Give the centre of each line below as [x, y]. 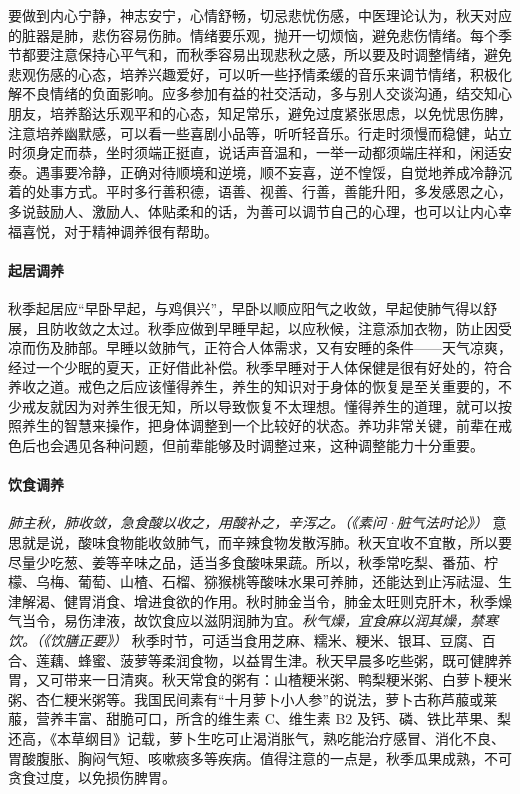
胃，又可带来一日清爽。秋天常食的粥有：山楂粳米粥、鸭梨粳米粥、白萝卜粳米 [260, 679]
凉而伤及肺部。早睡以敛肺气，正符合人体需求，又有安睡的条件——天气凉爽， [260, 347]
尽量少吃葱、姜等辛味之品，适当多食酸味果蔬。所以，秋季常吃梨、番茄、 [246, 561]
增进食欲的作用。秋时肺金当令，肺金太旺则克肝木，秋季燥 [322, 600]
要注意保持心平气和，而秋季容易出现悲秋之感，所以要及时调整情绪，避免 [273, 54]
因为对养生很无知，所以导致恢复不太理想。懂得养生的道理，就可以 [280, 405]
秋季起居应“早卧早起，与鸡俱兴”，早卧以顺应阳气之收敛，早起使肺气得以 [246, 307]
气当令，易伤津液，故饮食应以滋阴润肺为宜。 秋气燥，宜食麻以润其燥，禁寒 [253, 620]
